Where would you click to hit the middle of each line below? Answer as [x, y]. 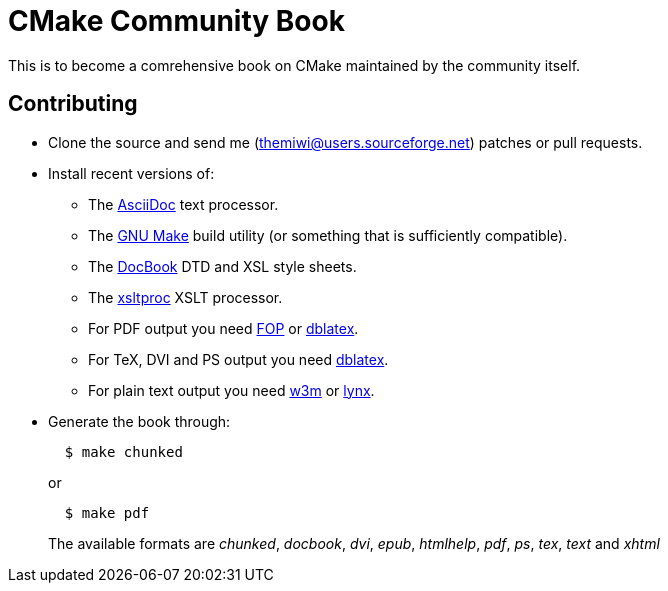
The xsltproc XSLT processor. [185, 297]
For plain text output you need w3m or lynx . [231, 390]
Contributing [73, 104]
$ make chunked [123, 451]
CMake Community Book [176, 21]
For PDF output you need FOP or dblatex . [223, 328]
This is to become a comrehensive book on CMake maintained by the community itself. [294, 65]
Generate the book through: [139, 421]
